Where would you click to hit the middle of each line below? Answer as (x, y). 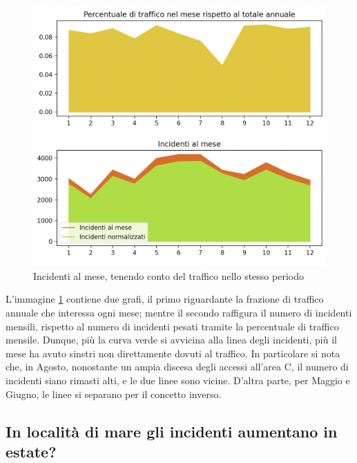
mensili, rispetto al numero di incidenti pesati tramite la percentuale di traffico (172, 326)
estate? (31, 451)
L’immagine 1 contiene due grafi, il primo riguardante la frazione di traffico (165, 299)
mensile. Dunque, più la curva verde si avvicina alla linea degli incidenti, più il (171, 340)
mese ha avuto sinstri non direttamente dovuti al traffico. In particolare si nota (173, 353)
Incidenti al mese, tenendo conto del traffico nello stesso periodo (168, 275)
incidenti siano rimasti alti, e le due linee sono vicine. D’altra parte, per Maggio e (178, 380)
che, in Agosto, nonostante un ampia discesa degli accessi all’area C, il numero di (177, 367)
